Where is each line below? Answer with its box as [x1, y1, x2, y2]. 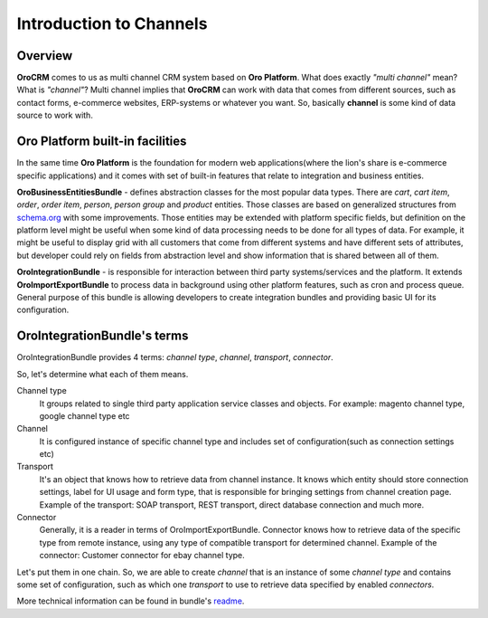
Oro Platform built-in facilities [16, 134, 187, 149]
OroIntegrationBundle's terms [16, 328, 189, 344]
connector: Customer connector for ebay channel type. [39, 550, 246, 561]
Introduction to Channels [16, 14, 208, 33]
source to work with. [16, 109, 94, 121]
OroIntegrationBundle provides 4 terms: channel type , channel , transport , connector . [16, 352, 333, 363]
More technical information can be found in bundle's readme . [16, 595, 245, 606]
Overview [16, 48, 73, 63]
